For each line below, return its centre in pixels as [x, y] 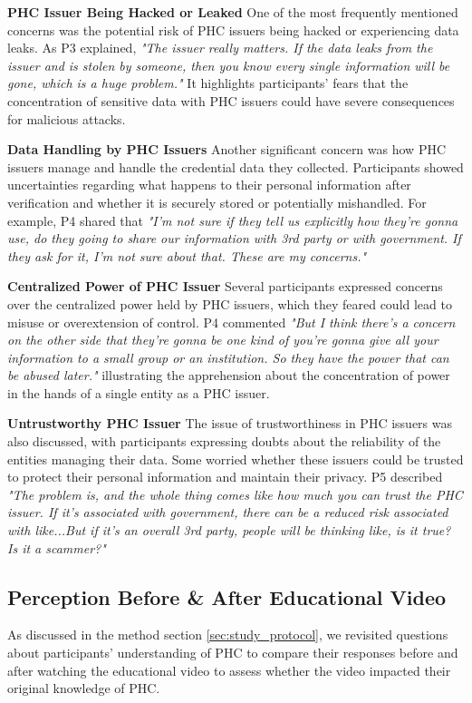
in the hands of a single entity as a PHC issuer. [139, 392]
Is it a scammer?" [57, 547]
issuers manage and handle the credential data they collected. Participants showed [236, 166]
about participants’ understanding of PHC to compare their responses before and [233, 653]
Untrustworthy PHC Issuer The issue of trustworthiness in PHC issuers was [230, 423]
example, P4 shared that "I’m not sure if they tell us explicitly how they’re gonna [233, 220]
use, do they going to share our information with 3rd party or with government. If [234, 238]
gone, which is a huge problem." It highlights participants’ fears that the [208, 83]
